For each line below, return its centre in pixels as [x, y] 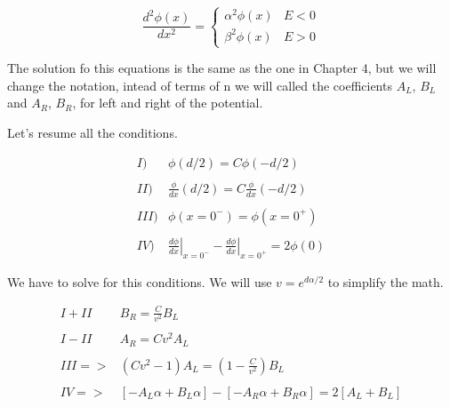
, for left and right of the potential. [168, 103]
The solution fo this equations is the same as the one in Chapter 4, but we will [222, 68]
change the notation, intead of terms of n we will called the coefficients [200, 85]
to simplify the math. [386, 281]
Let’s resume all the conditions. [92, 132]
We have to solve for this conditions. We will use [140, 281]
